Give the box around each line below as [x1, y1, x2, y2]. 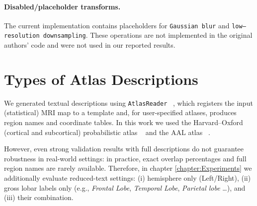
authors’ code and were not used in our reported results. [4, 40, 175, 50]
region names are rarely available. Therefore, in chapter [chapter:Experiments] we [4, 163, 252, 173]
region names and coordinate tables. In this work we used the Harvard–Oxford [4, 117, 243, 128]
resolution [4, 32, 40, 40]
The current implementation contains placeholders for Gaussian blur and [4, 20, 230, 30]
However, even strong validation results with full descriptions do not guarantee [4, 143, 244, 154]
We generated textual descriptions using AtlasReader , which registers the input [4, 97, 253, 108]
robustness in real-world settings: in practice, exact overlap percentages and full [4, 153, 247, 163]
